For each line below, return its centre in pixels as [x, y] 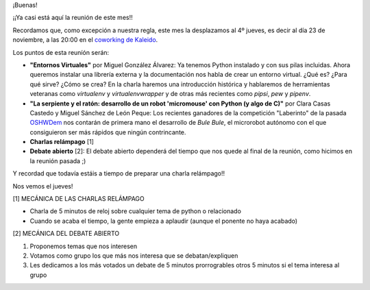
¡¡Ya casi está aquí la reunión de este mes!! [73, 18]
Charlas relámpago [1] [62, 142]
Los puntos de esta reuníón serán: [61, 52]
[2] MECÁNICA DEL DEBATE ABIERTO [66, 234]
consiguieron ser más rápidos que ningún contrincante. [108, 132]
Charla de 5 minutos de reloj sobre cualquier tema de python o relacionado [135, 211]
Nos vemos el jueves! [43, 186]
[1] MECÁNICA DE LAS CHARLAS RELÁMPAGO [79, 199]
